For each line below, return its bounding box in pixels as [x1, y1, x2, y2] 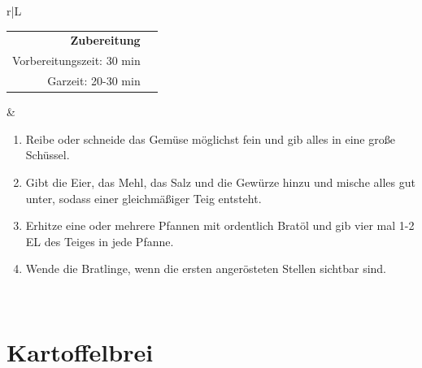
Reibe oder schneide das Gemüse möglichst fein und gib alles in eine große [25, 130, 395, 147]
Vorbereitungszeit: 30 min [12, 52, 141, 69]
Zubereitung [70, 32, 141, 49]
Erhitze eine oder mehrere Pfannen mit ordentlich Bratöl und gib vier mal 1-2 [25, 217, 415, 234]
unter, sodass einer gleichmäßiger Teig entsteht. [25, 189, 262, 206]
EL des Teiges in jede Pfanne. [25, 232, 174, 249]
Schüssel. [25, 146, 70, 163]
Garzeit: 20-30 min [47, 72, 141, 89]
